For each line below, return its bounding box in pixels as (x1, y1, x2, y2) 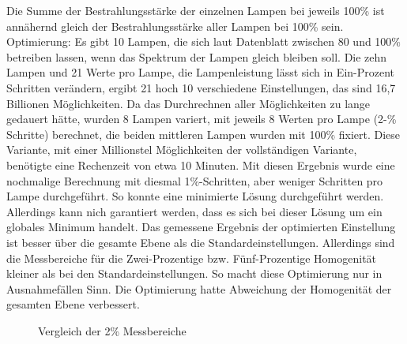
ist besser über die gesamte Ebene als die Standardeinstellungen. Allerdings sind (6, 234, 395, 250)
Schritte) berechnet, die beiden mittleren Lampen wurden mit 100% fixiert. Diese (6, 125, 401, 142)
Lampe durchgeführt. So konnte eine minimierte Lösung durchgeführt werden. (6, 188, 384, 204)
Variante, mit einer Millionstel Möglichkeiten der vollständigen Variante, (6, 141, 357, 158)
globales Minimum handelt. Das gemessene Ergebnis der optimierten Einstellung (6, 219, 396, 235)
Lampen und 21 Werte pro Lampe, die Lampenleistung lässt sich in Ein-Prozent (6, 64, 395, 80)
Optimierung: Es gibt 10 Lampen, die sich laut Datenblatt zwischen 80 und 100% (6, 33, 401, 50)
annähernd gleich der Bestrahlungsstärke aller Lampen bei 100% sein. (6, 17, 344, 34)
